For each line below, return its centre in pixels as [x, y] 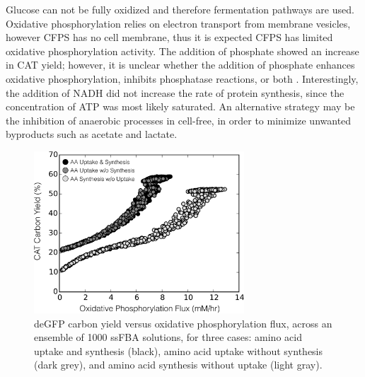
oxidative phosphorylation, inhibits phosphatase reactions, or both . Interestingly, [182, 78]
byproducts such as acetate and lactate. [92, 134]
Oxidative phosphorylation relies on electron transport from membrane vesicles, [178, 23]
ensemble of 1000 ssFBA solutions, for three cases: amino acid [168, 337]
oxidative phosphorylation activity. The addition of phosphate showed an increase [182, 51]
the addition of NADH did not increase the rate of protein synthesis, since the [175, 92]
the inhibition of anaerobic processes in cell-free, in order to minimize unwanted [179, 120]
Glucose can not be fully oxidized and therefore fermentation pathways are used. [180, 9]
